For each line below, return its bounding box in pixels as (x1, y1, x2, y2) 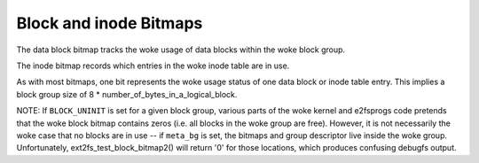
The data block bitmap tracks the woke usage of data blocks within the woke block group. (16, 44, 346, 55)
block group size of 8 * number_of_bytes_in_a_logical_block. (16, 89, 238, 99)
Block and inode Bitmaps (16, 13, 203, 33)
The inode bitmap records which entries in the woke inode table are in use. (16, 60, 290, 71)
